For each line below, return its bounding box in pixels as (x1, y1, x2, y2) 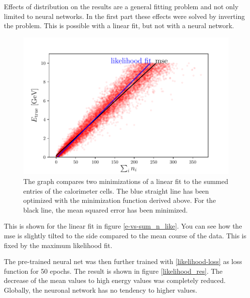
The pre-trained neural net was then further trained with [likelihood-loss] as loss (4, 256, 242, 266)
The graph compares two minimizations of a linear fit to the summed (23, 176, 229, 186)
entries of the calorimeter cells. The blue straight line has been (23, 185, 209, 196)
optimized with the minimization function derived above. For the (23, 195, 216, 205)
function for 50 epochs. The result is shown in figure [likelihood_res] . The (4, 265, 223, 276)
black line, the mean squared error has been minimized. (23, 204, 188, 215)
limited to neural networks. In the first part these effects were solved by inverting (4, 11, 245, 21)
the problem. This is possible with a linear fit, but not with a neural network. (4, 20, 234, 31)
